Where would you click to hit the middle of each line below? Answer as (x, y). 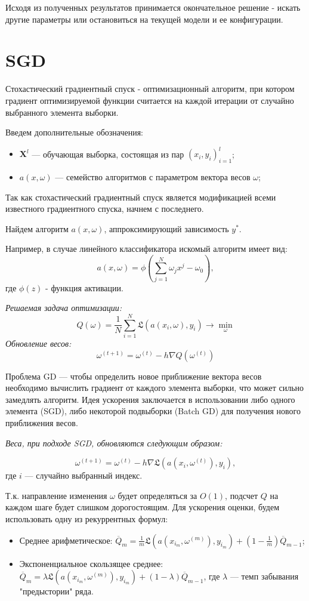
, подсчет (242, 495)
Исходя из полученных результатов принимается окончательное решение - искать (153, 7)
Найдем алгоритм (37, 228)
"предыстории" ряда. (56, 591)
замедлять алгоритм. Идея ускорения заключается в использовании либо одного (150, 399)
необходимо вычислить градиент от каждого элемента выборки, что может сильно (155, 388)
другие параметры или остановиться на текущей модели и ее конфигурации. (144, 19)
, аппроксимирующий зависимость (166, 228)
